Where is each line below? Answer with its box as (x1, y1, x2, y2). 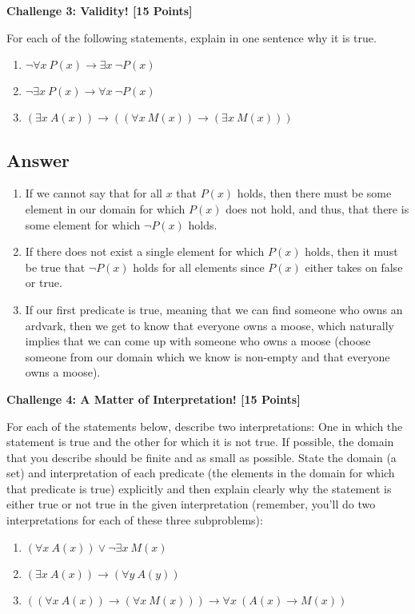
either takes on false (305, 258, 403, 275)
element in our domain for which (25, 200, 186, 217)
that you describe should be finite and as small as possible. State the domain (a (6, 449, 397, 465)
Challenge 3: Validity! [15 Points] (6, 2, 193, 18)
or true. (25, 274, 62, 291)
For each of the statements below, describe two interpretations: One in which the (6, 417, 403, 434)
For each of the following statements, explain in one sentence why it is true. (6, 29, 377, 46)
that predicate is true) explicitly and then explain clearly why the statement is (6, 480, 392, 496)
